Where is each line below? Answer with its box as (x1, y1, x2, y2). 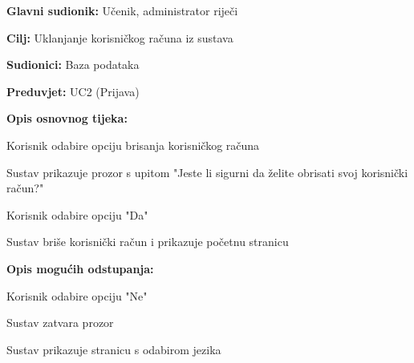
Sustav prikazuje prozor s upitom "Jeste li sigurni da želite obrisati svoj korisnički (6, 163, 408, 180)
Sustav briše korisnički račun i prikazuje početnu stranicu (6, 233, 289, 250)
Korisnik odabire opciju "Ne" (6, 287, 148, 304)
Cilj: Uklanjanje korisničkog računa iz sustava (6, 29, 233, 46)
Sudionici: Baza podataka (6, 56, 140, 73)
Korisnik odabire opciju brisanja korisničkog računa (6, 136, 260, 153)
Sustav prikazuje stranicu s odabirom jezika (6, 341, 221, 357)
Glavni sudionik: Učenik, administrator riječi (6, 2, 238, 18)
